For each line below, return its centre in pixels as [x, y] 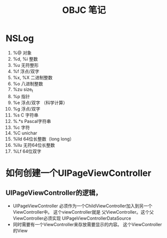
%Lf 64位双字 [27, 151]
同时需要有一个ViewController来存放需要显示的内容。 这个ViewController [87, 224]
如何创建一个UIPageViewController [79, 173]
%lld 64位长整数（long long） [43, 139]
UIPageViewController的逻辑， [54, 193]
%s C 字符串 [26, 115]
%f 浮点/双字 [26, 71]
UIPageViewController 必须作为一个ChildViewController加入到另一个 [83, 206]
